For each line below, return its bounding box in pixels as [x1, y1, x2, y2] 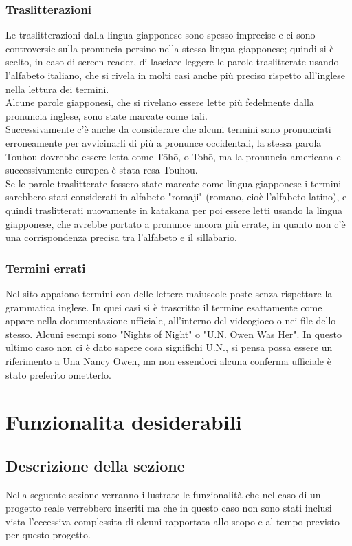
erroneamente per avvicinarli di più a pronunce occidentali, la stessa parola [5, 135, 322, 149]
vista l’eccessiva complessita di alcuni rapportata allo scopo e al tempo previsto [5, 514, 340, 528]
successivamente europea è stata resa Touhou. [5, 162, 198, 177]
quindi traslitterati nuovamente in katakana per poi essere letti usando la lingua [5, 202, 343, 217]
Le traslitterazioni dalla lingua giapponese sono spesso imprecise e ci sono [5, 28, 316, 42]
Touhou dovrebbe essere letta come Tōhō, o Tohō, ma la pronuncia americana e [5, 149, 341, 163]
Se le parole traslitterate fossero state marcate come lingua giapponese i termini [5, 176, 342, 190]
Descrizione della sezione [5, 454, 185, 476]
